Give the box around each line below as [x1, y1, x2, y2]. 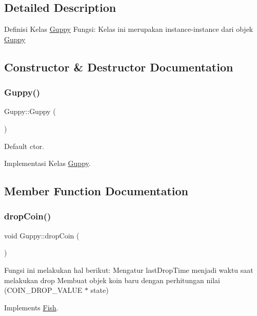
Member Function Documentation [4, 183, 189, 199]
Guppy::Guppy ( [4, 106, 56, 117]
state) [90, 285, 109, 295]
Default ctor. [4, 140, 45, 151]
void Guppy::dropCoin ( [4, 230, 80, 240]
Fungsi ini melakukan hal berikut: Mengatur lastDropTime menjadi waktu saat [4, 264, 253, 275]
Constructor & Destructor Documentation [4, 59, 233, 75]
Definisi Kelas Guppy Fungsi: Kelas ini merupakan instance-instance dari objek [4, 24, 253, 34]
